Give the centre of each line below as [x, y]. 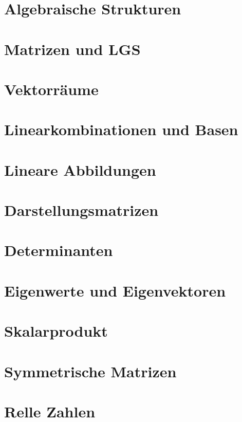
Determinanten [59, 250]
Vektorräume [51, 89]
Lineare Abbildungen [80, 169]
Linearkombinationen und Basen [121, 129]
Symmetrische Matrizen [90, 371]
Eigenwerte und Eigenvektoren [115, 290]
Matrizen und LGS [72, 49]
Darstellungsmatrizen [81, 210]
